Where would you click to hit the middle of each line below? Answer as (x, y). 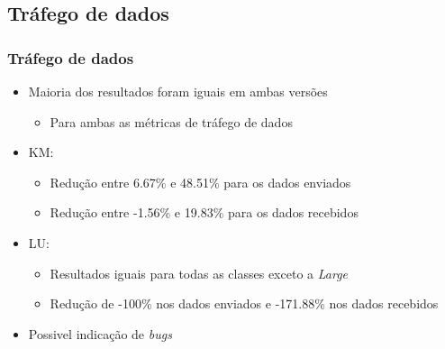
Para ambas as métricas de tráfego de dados (171, 121)
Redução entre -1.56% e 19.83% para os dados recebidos (204, 212)
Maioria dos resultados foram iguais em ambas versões (178, 91)
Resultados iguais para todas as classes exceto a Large (199, 273)
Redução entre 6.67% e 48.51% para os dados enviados (200, 182)
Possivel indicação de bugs (100, 333)
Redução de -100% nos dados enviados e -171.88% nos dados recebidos (244, 303)
